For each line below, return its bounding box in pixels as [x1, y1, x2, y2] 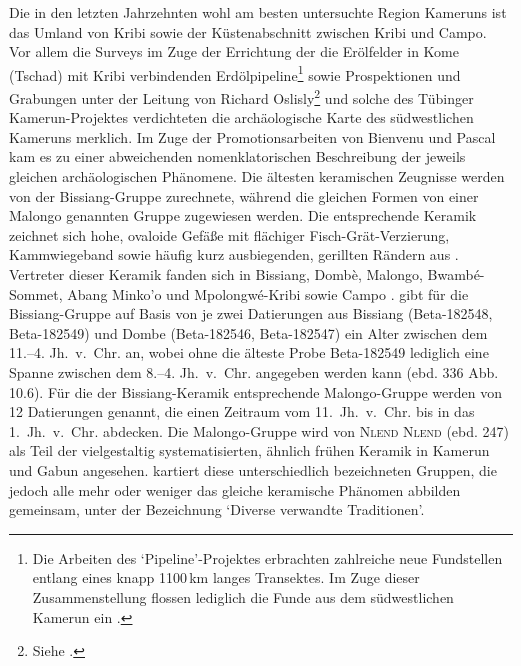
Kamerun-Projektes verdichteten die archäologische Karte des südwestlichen [9, 107, 474, 128]
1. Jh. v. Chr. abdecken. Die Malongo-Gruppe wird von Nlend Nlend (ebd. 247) [9, 420, 510, 441]
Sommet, [9, 283, 63, 304]
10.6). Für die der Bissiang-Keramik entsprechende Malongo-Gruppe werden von [9, 381, 503, 402]
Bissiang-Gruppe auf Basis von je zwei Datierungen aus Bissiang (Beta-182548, [9, 303, 493, 324]
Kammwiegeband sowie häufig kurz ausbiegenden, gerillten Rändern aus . [9, 244, 459, 265]
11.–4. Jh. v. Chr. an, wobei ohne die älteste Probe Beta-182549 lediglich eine [9, 342, 489, 363]
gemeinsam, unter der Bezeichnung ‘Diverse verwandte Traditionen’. [9, 499, 425, 520]
